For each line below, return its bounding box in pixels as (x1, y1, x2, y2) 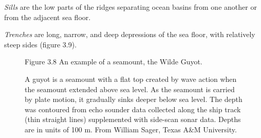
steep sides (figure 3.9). (4, 39, 77, 49)
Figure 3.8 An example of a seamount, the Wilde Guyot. (25, 56, 202, 67)
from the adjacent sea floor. (4, 11, 91, 22)
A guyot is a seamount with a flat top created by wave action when (25, 73, 237, 84)
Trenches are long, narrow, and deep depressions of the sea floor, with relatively (4, 29, 255, 40)
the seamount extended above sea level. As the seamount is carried (25, 83, 235, 94)
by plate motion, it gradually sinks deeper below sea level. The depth (25, 94, 243, 105)
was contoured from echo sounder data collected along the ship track (25, 104, 241, 114)
